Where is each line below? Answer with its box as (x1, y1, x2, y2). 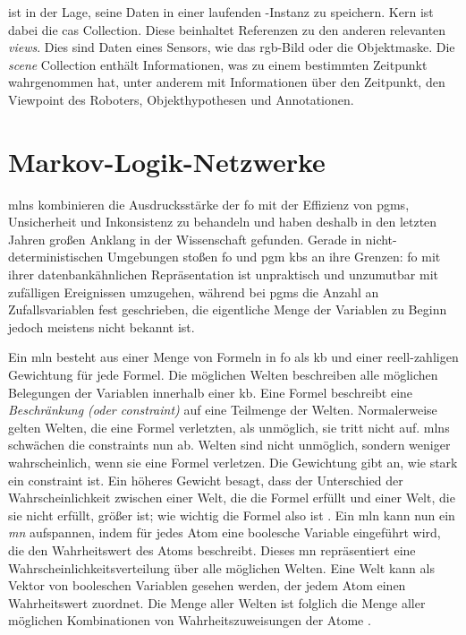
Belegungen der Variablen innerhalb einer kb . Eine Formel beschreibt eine (8, 382, 413, 401)
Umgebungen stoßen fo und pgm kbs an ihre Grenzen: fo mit (107, 247, 441, 266)
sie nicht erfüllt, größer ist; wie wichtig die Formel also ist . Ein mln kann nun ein (8, 505, 455, 524)
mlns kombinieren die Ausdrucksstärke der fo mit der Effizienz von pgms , (8, 194, 410, 213)
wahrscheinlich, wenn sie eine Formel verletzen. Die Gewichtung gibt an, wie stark (8, 453, 458, 471)
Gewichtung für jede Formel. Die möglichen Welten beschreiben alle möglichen (8, 365, 438, 384)
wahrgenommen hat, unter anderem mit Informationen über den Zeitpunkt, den (8, 73, 445, 91)
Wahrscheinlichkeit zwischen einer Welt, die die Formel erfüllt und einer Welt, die (8, 488, 455, 507)
